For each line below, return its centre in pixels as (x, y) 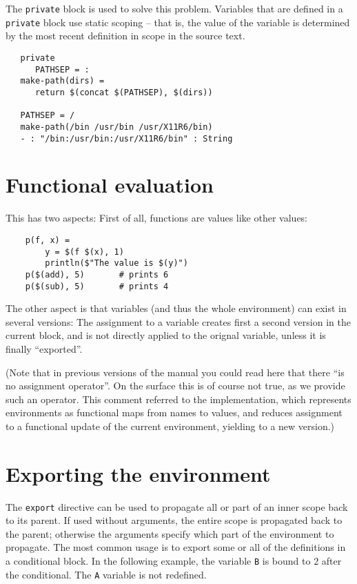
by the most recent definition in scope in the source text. (125, 36)
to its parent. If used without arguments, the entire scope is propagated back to (174, 520)
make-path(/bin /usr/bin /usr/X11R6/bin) (116, 127)
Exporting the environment (138, 473)
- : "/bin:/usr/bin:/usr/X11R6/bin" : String (126, 138)
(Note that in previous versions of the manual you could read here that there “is (175, 372)
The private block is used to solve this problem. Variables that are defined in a (174, 8)
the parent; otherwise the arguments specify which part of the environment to (170, 533)
